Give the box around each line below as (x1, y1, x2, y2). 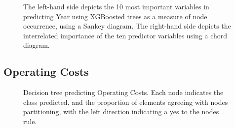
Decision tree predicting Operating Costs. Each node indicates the (23, 87, 224, 97)
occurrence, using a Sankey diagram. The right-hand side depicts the (23, 21, 231, 31)
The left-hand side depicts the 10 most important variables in (23, 1, 209, 11)
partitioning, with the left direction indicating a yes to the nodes (23, 106, 219, 117)
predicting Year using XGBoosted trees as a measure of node (23, 11, 207, 21)
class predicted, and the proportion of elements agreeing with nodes (23, 96, 228, 107)
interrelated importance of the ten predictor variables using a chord (23, 30, 228, 40)
